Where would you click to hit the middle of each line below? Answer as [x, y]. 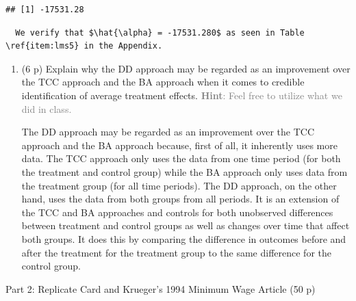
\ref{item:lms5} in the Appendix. [84, 46]
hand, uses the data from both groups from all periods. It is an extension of [180, 199]
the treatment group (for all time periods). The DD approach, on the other [179, 185]
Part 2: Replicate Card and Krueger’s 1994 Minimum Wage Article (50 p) [161, 288]
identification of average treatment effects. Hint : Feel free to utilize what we [182, 95]
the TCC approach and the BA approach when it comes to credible [163, 82]
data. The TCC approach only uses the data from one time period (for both [181, 158]
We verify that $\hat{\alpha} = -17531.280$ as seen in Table [160, 32]
